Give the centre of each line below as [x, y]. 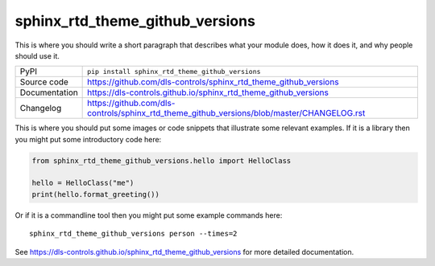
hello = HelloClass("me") [83, 183]
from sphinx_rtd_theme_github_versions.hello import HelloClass [162, 160]
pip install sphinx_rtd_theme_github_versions [174, 71]
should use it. [37, 55]
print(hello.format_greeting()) [96, 194]
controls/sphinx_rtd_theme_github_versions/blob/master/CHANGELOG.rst [226, 113]
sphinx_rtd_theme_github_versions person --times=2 [133, 234]
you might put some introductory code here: [88, 139]
